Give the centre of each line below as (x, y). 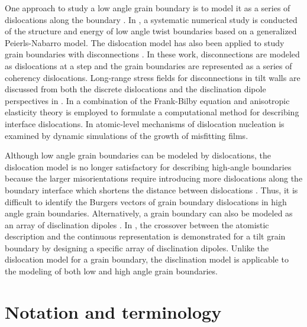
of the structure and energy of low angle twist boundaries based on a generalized (151, 31)
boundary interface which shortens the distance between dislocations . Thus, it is (151, 190)
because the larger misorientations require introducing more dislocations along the (154, 178)
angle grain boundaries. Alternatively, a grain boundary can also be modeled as (149, 213)
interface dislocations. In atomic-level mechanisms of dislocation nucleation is (145, 123)
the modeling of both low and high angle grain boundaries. (111, 271)
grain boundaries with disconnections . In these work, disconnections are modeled (152, 54)
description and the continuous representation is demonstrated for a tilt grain (145, 236)
